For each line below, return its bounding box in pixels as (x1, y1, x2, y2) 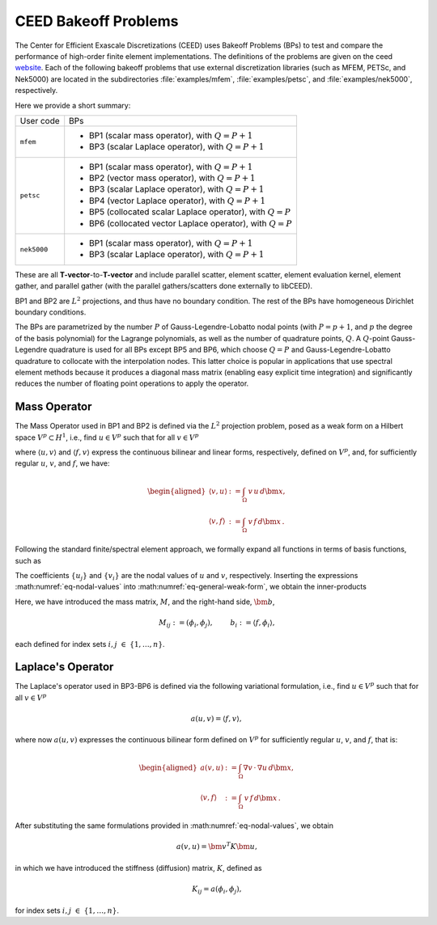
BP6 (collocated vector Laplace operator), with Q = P (89, 218, 293, 229)
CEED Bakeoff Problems (15, 12, 179, 30)
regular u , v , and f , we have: (15, 458, 110, 468)
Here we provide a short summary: (15, 100, 131, 110)
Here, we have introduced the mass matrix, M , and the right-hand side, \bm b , (15, 597, 275, 606)
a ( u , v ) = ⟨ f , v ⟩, (190, 714, 242, 723)
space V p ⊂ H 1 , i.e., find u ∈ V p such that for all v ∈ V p (15, 431, 200, 442)
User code (19, 115, 60, 126)
